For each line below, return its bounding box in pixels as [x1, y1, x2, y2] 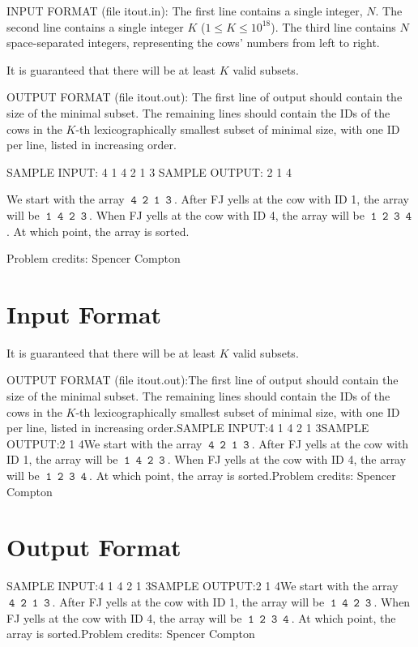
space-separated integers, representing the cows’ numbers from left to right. [6, 34, 380, 51]
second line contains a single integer [6, 18, 184, 35]
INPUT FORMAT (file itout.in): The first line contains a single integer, [6, 2, 363, 19]
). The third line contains [271, 18, 396, 35]
